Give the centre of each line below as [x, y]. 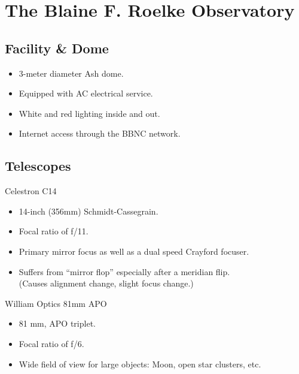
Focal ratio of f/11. [54, 231]
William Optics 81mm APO [56, 303]
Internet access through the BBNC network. [100, 133]
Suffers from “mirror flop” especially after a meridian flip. [124, 271]
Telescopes [38, 166]
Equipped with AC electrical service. [86, 93]
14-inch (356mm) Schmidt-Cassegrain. [89, 211]
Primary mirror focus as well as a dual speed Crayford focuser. [134, 251]
